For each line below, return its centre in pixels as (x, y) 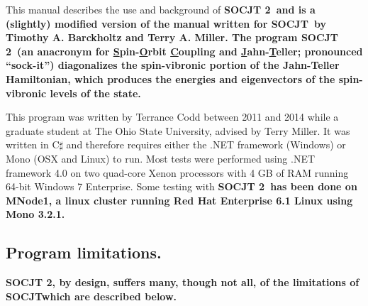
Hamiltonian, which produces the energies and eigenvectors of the (171, 78)
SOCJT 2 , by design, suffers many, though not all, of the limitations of (183, 282)
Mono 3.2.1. (35, 214)
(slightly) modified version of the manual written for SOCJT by (166, 23)
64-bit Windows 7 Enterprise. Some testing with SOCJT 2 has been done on (182, 186)
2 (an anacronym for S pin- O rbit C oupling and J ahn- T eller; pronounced (184, 51)
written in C (33, 144)
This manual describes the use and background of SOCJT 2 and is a (161, 9)
